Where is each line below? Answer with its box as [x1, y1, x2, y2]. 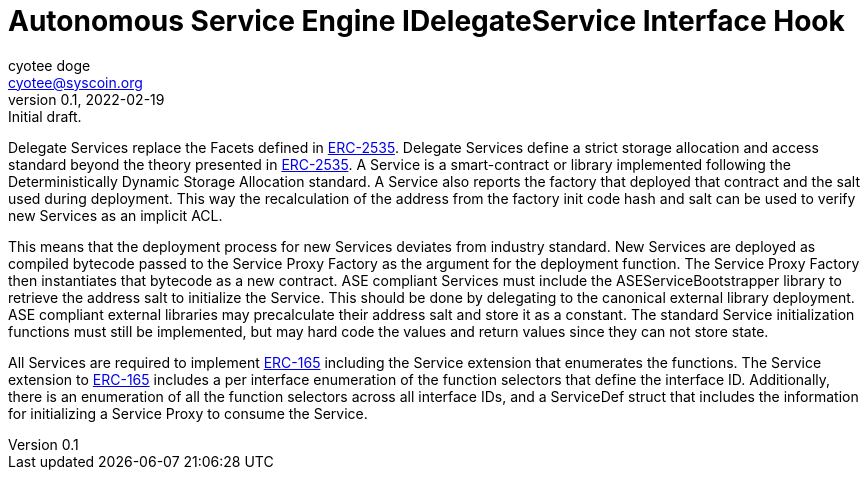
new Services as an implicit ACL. [8, 206, 223, 224]
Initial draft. [8, 107, 82, 125]
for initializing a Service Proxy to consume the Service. [8, 404, 368, 422]
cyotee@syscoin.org [8, 73, 143, 91]
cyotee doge [8, 56, 91, 74]
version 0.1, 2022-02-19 [8, 90, 165, 108]
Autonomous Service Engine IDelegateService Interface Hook [8, 4, 845, 38]
